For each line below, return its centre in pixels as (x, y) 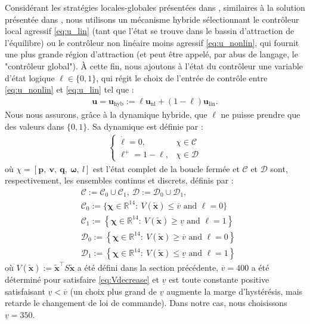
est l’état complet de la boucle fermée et (166, 168)
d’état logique (30, 77)
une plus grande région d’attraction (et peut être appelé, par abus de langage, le (151, 54)
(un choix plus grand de (114, 291)
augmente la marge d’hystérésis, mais (235, 291)
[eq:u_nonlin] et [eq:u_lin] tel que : (69, 89)
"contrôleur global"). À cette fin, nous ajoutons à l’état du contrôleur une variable (154, 65)
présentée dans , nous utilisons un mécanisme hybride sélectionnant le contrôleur (152, 19)
